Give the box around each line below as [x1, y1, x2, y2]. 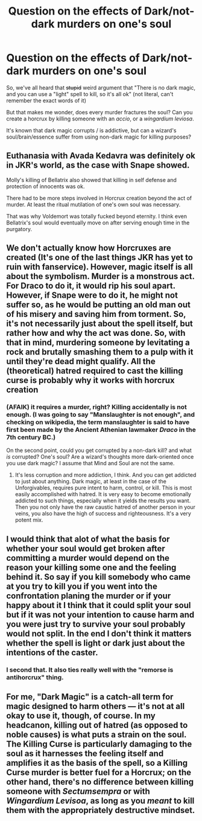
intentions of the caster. [6, 647, 98, 658]
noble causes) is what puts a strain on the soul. [6, 730, 187, 740]
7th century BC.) [6, 433, 56, 442]
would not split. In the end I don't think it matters [6, 628, 192, 639]
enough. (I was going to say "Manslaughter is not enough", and [6, 410, 195, 419]
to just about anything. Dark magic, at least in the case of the [14, 478, 167, 485]
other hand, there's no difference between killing [6, 777, 194, 787]
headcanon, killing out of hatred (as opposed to [6, 720, 188, 730]
